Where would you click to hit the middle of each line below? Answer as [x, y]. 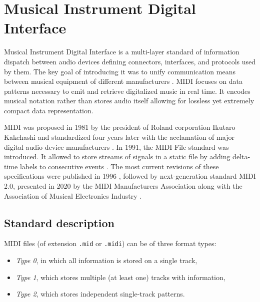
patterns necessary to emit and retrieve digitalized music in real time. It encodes [127, 91]
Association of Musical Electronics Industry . [73, 195]
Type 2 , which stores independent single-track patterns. [100, 294]
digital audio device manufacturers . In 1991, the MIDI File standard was [116, 147]
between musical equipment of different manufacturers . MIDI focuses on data [123, 81]
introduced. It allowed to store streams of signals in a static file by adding [117, 156]
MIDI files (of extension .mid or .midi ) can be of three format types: [110, 243]
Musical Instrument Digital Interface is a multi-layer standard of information [122, 52]
